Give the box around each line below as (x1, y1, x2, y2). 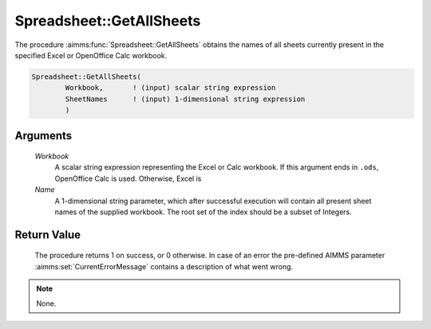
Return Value (14, 228, 81, 241)
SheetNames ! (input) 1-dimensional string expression (65, 94, 306, 104)
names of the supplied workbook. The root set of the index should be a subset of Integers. (54, 207, 352, 217)
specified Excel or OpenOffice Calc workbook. (14, 50, 168, 60)
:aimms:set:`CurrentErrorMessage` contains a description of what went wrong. (34, 261, 294, 271)
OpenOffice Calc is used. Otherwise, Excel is (54, 174, 202, 183)
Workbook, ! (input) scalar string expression (65, 84, 276, 92)
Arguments (14, 128, 73, 143)
